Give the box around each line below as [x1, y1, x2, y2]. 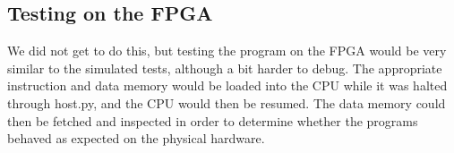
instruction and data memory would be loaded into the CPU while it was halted [7, 76, 448, 95]
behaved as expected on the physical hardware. [7, 129, 265, 148]
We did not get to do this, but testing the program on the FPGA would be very [7, 41, 447, 60]
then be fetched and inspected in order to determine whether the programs [7, 111, 418, 130]
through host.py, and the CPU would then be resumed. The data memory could [7, 93, 446, 112]
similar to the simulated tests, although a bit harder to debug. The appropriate [7, 58, 442, 77]
